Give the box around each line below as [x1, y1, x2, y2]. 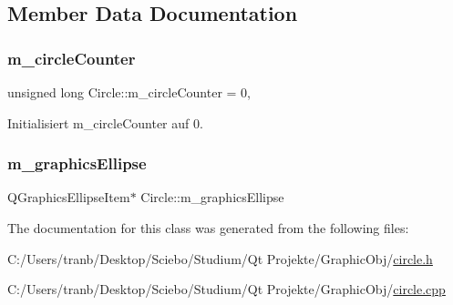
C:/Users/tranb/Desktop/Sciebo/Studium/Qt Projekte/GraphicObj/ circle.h [7, 249, 433, 268]
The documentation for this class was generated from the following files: [7, 219, 409, 237]
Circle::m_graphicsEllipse [140, 188, 284, 207]
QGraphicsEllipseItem [7, 188, 130, 207]
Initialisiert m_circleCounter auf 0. [7, 113, 203, 132]
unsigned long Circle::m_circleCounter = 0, [7, 83, 251, 101]
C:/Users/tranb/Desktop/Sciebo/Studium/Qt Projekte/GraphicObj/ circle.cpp [7, 280, 446, 299]
